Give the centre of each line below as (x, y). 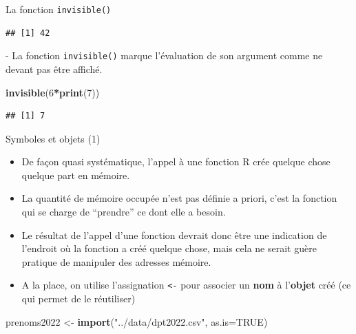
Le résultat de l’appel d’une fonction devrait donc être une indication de (174, 234)
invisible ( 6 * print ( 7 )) (53, 92)
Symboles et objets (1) (53, 138)
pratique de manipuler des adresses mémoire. (116, 261)
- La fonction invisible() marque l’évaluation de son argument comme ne (164, 55)
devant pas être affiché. (54, 69)
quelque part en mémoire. (76, 175)
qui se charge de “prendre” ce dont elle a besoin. (124, 212)
